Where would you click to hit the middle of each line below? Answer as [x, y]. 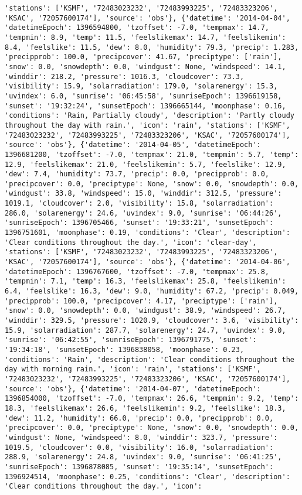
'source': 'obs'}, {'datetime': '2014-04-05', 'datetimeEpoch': [133, 145]
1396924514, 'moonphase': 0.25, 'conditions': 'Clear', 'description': [147, 477]
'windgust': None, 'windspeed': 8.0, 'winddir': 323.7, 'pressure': [141, 437]
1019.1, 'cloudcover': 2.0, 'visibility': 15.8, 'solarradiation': [139, 204]
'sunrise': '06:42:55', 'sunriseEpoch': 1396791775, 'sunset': [131, 340]
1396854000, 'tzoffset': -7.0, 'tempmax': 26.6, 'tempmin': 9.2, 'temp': [152, 399]
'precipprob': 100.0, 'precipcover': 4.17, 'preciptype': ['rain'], [141, 301]
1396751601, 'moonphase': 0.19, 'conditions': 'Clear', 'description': [147, 233]
